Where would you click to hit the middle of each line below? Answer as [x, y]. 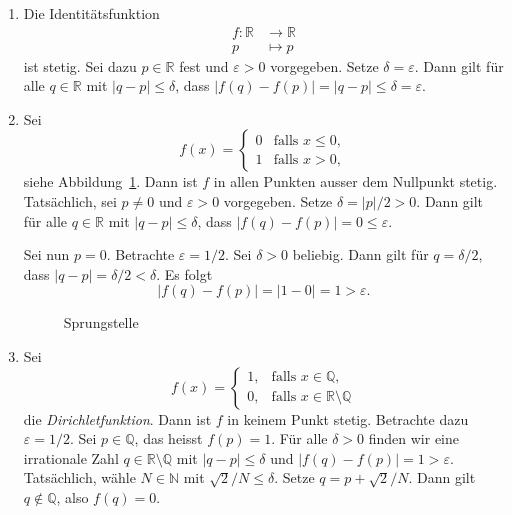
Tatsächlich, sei [70, 201]
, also [72, 496]
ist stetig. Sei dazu [80, 65]
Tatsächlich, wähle [79, 477]
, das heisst [168, 438]
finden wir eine [413, 438]
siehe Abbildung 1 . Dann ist [110, 181]
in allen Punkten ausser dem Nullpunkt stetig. [355, 181]
